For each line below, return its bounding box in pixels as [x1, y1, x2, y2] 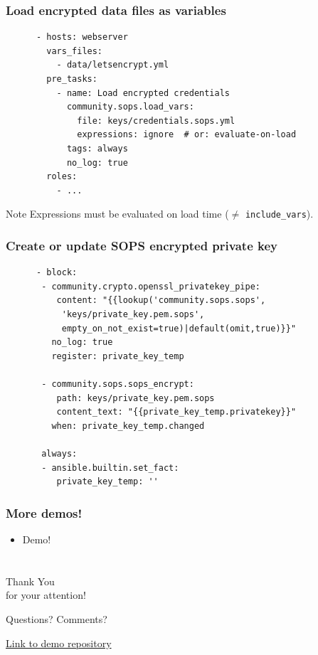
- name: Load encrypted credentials [56, 87, 230, 98]
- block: [36, 267, 78, 278]
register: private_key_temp [51, 351, 184, 361]
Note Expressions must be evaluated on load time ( [6, 206, 229, 221]
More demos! [6, 504, 83, 521]
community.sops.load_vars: [66, 102, 194, 112]
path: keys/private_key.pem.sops [56, 393, 215, 403]
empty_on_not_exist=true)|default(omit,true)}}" [61, 323, 297, 334]
